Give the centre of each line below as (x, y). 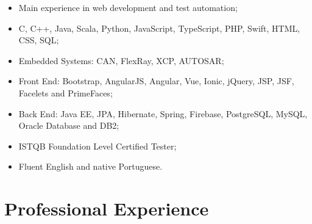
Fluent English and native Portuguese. (90, 166)
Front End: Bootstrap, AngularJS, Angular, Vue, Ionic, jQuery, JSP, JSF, (156, 81)
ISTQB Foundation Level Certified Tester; (97, 146)
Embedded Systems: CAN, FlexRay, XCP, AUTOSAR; (121, 60)
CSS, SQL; (39, 40)
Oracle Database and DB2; (69, 125)
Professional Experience (107, 208)
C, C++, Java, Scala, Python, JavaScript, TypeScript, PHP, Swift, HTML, (159, 28)
